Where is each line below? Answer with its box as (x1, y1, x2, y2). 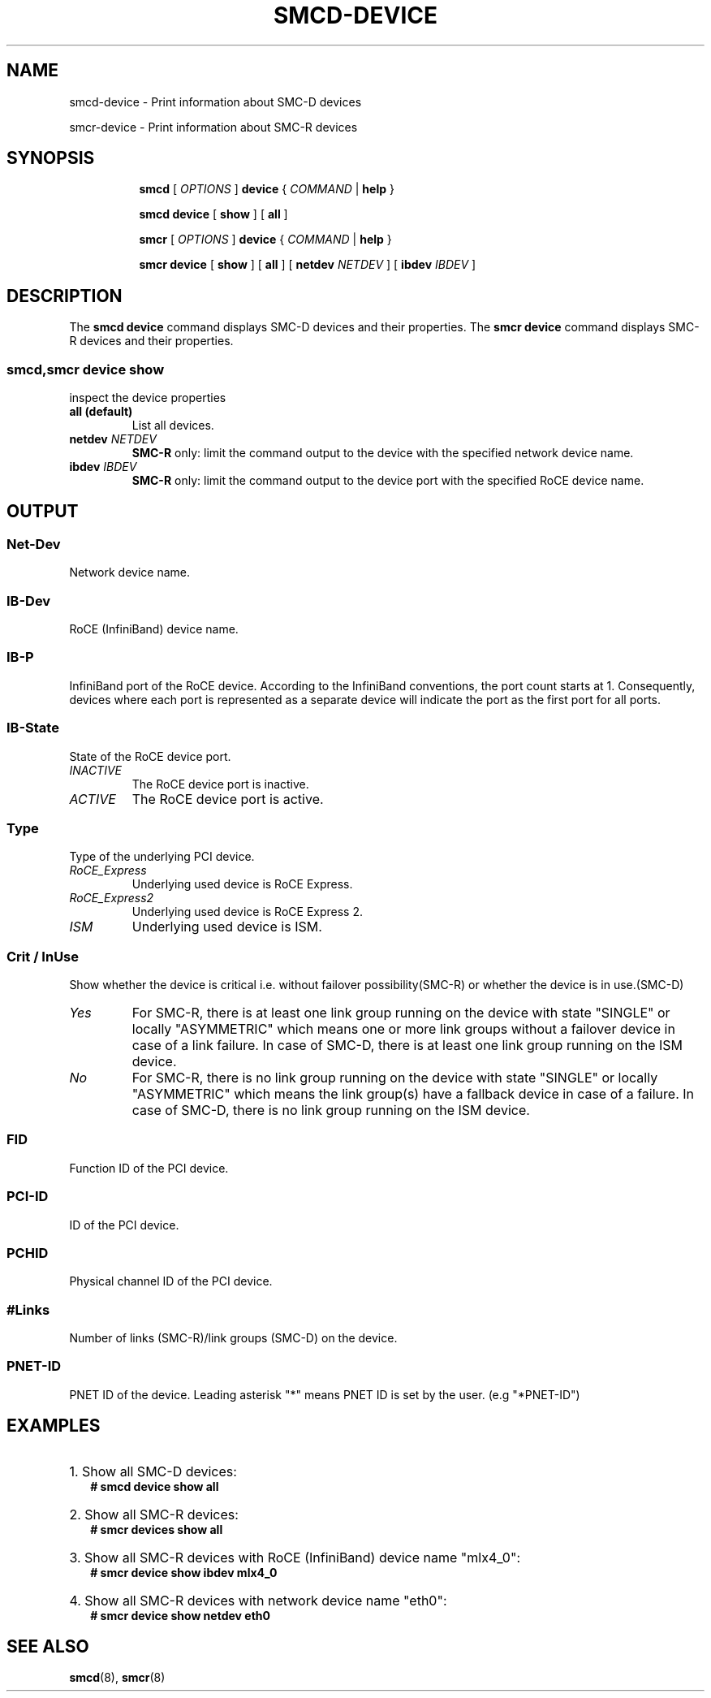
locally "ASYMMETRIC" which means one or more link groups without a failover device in (131, 1021, 675, 1037)
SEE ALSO (6, 1636, 89, 1657)
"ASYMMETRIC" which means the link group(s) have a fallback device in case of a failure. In (131, 1086, 694, 1102)
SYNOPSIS (6, 148, 95, 169)
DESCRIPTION (6, 285, 123, 306)
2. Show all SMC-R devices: (69, 1506, 239, 1523)
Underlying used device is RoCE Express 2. (131, 905, 363, 919)
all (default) (69, 404, 133, 419)
